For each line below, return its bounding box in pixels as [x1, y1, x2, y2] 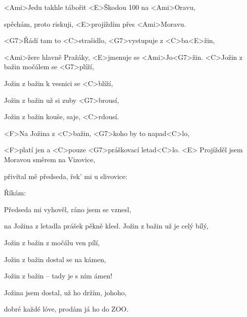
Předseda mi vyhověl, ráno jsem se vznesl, [4, 204, 131, 214]
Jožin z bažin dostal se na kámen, [4, 254, 106, 264]
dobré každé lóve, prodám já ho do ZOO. [4, 304, 129, 314]
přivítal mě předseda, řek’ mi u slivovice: [4, 171, 128, 181]
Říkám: [4, 187, 26, 198]
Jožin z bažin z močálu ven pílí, [4, 237, 100, 247]
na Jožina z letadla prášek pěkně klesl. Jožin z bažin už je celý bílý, [4, 221, 208, 231]
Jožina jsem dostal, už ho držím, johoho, [4, 287, 127, 297]
